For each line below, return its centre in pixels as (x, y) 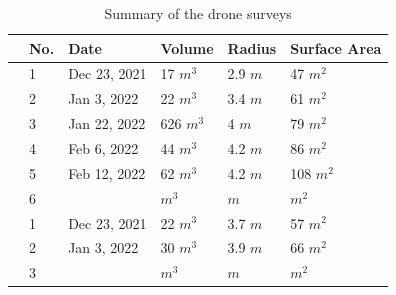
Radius (252, 47)
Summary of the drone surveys (198, 13)
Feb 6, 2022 (103, 147)
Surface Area (336, 47)
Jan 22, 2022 (107, 123)
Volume (187, 47)
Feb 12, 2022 (107, 172)
